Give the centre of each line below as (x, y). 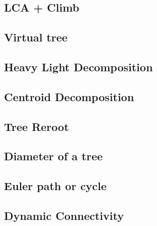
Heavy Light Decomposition (78, 66)
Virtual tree (36, 37)
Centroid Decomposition (69, 96)
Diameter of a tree (54, 156)
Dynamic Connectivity (64, 215)
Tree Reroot (37, 126)
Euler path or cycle (56, 186)
